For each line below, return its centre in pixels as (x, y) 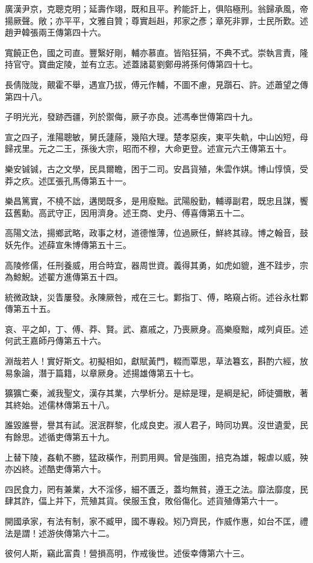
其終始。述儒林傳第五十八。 (60, 404)
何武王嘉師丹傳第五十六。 (55, 341)
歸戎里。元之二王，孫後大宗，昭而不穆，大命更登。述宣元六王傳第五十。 (148, 148)
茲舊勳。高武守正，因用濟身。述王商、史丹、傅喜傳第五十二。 (127, 212)
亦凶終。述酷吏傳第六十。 (55, 469)
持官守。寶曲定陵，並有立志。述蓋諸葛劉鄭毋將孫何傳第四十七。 (131, 64)
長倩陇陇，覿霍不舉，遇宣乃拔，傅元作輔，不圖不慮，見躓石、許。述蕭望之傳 (156, 84)
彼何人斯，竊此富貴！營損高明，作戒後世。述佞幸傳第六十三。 (127, 553)
